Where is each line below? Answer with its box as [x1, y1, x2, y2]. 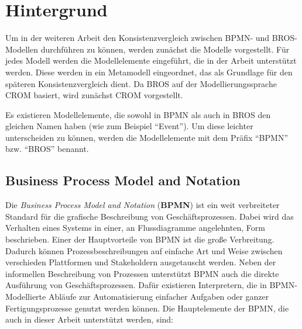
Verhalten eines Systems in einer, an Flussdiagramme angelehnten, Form [5, 221, 265, 234]
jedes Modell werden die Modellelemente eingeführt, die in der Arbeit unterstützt [5, 54, 297, 67]
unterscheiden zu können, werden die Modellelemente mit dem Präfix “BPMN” [5, 131, 288, 143]
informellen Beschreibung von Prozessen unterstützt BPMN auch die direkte [5, 267, 279, 279]
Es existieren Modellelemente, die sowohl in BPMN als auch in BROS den [5, 108, 271, 120]
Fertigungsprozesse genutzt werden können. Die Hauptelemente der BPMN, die [5, 302, 289, 314]
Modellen [5, 43, 39, 55]
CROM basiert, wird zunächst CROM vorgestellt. [5, 89, 183, 101]
